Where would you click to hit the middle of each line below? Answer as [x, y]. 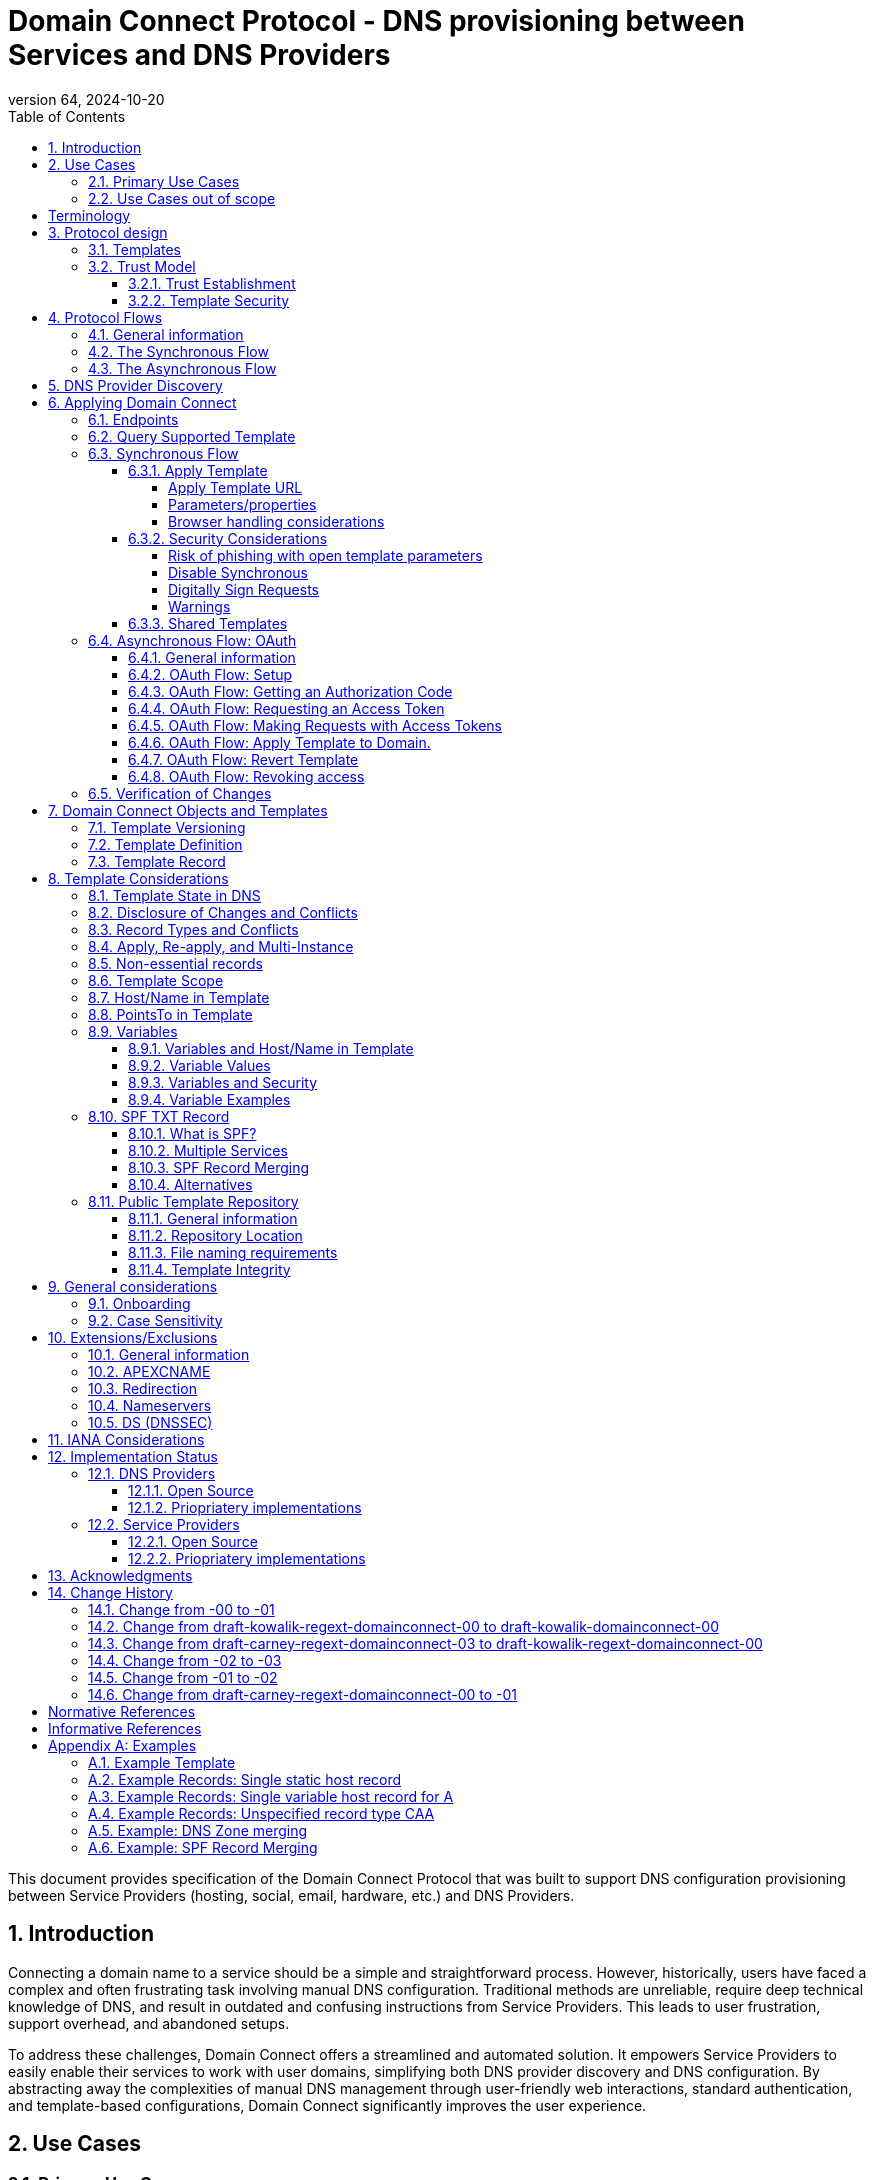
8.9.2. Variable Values [199, 1065]
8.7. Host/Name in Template [179, 997]
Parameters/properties [242, 504]
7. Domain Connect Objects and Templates [188, 810]
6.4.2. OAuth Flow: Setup [210, 674]
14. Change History [110, 1592]
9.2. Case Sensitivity [155, 1320]
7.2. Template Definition [165, 844]
